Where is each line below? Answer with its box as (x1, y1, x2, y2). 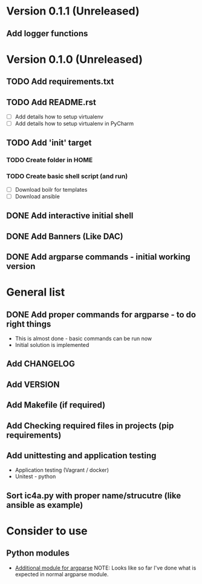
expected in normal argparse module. (15, 570, 109, 578)
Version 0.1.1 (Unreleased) (6, 4, 140, 18)
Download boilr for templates (15, 186, 88, 193)
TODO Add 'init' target (6, 138, 92, 148)
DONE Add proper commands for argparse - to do (6, 310, 197, 320)
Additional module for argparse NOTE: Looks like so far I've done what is (15, 564, 197, 571)
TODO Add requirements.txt (6, 77, 114, 87)
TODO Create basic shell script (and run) (6, 172, 128, 181)
